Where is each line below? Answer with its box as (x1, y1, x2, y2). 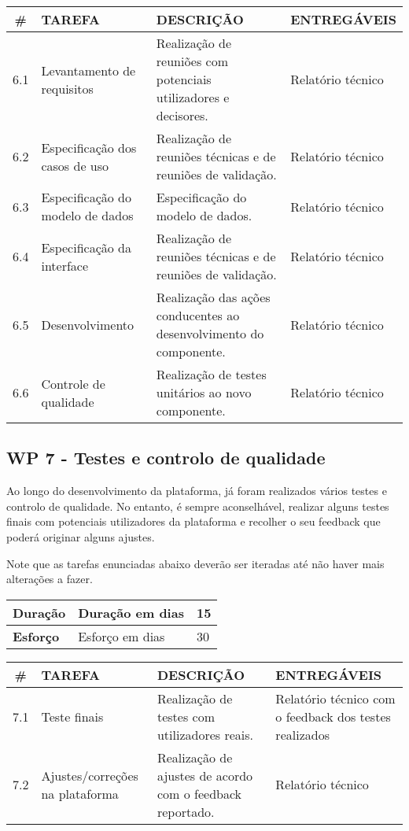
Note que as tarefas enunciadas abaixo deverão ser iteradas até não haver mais (6, 555, 385, 571)
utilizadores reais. (157, 725, 254, 744)
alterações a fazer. (6, 571, 93, 587)
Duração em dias (78, 603, 184, 622)
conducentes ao (156, 306, 240, 324)
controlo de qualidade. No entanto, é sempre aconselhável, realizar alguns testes (6, 497, 389, 514)
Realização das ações (156, 288, 271, 306)
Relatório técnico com (275, 689, 396, 707)
